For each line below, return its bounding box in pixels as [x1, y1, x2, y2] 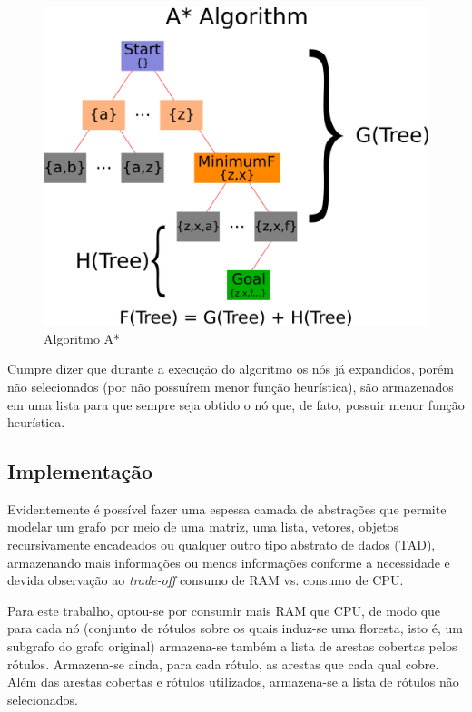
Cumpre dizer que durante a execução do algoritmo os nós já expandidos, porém [7, 359, 454, 378]
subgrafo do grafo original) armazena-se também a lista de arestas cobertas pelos [7, 637, 457, 656]
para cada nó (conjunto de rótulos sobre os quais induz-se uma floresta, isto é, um [7, 619, 463, 638]
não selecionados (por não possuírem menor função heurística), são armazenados [7, 376, 454, 395]
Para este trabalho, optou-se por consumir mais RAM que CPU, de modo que [7, 600, 441, 619]
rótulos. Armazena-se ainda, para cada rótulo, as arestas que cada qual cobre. [7, 654, 439, 673]
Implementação [7, 457, 153, 485]
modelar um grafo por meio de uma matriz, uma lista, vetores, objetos [7, 517, 398, 536]
